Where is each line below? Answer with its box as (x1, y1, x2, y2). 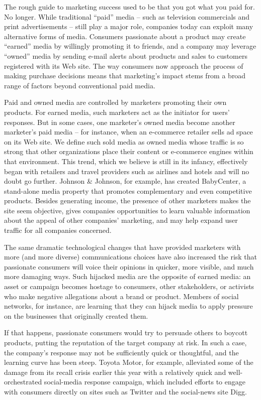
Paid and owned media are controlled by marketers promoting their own (4, 97, 227, 107)
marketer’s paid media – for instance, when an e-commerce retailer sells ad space (4, 126, 253, 137)
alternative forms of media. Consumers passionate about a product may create (4, 31, 246, 41)
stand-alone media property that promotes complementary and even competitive (4, 185, 252, 196)
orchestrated (4, 376, 42, 387)
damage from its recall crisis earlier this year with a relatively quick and (4, 366, 226, 377)
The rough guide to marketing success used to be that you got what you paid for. (4, 2, 255, 12)
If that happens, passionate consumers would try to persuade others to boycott (4, 327, 248, 338)
